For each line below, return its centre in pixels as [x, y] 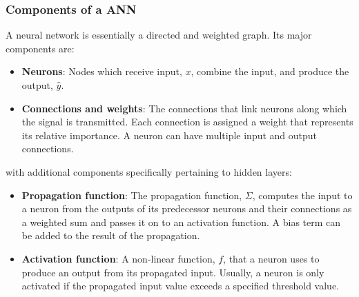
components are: [40, 48]
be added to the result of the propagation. [111, 235]
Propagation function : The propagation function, [132, 195]
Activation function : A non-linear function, [118, 258]
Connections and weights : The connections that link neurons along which [184, 108]
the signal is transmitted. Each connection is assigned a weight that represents [187, 122]
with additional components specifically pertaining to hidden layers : [149, 171]
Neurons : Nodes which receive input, [102, 71]
